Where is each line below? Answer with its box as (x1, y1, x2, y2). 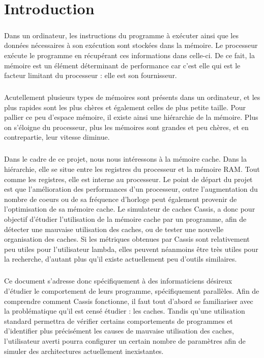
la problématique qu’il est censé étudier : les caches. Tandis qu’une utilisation (4, 305, 245, 316)
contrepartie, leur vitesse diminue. (4, 132, 110, 142)
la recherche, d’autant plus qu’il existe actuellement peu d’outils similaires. (4, 253, 237, 264)
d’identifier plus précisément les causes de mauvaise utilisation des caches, (4, 325, 234, 336)
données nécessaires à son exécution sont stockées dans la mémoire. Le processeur (4, 40, 258, 50)
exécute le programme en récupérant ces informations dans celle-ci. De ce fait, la (4, 49, 255, 60)
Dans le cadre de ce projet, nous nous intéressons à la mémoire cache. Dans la (4, 154, 247, 164)
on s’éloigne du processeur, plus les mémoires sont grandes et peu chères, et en (4, 121, 249, 132)
